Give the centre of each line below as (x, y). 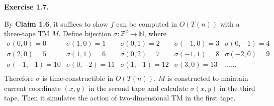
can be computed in (147, 23)
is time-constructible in (78, 78)
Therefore (19, 78)
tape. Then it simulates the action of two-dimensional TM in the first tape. (120, 98)
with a (230, 23)
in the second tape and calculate (138, 88)
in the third (237, 88)
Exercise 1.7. (26, 7)
